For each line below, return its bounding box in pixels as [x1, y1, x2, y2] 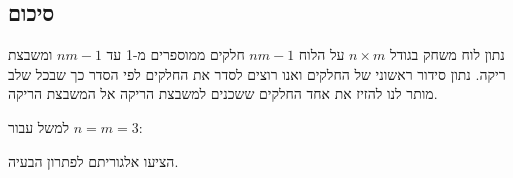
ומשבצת [8, 44, 53, 65]
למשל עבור [8, 116, 70, 137]
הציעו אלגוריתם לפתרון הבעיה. [8, 150, 179, 171]
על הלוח [298, 44, 345, 65]
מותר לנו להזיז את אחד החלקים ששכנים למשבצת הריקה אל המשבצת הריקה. [8, 83, 438, 104]
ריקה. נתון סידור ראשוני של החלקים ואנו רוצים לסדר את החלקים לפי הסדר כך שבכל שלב [8, 63, 506, 84]
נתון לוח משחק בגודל [390, 44, 505, 65]
